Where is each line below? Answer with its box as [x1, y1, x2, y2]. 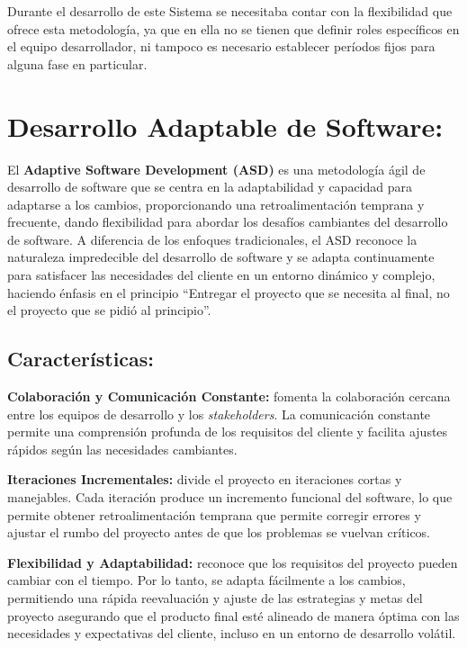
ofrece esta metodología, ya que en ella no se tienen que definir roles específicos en [7, 19, 460, 38]
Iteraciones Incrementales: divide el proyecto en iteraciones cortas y [7, 470, 402, 489]
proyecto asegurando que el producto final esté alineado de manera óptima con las [7, 606, 460, 625]
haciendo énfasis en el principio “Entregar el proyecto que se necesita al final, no [7, 283, 450, 301]
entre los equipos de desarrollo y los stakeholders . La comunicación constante [7, 404, 431, 423]
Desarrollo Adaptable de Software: [7, 107, 444, 144]
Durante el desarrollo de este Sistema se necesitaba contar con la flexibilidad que [7, 2, 453, 20]
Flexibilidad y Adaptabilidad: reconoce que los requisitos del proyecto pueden [7, 553, 458, 571]
